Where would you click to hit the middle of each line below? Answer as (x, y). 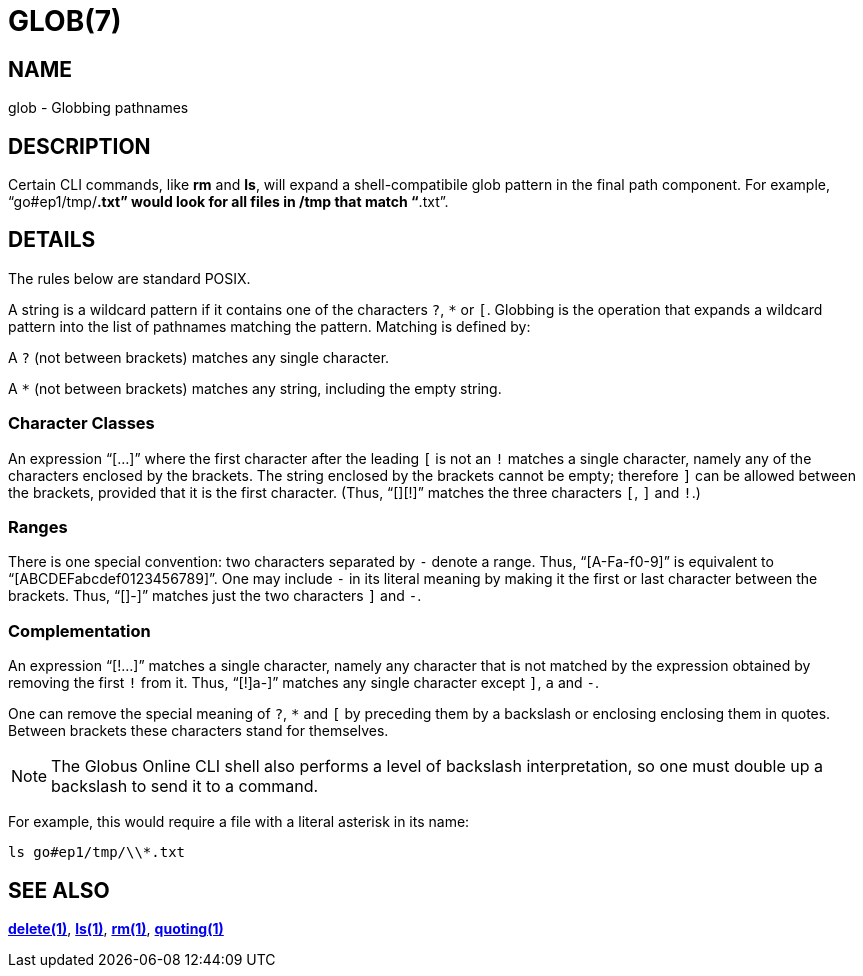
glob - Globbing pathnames (98, 108)
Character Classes (81, 423)
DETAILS (52, 240)
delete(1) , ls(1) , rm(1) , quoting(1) (116, 928)
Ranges (38, 526)
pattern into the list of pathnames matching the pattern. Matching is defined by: (269, 326)
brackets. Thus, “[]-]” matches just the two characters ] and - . (215, 596)
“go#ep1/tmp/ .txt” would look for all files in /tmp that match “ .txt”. (228, 202)
